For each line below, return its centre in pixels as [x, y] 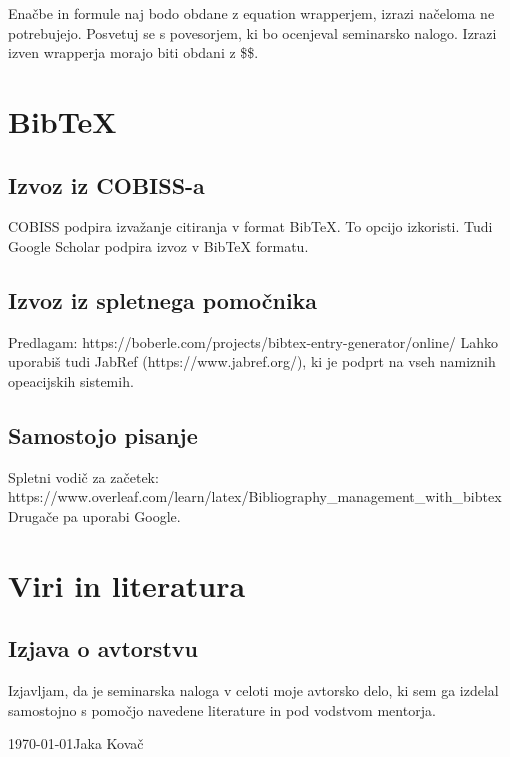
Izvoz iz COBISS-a [106, 184]
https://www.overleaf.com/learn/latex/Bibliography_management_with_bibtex [255, 496]
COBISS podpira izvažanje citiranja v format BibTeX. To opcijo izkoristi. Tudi [250, 226]
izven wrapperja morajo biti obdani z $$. [133, 52]
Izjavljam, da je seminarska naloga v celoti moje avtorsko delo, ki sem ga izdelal [253, 690]
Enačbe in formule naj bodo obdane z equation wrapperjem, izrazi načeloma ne [251, 13]
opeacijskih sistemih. [71, 380]
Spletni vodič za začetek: [83, 476]
